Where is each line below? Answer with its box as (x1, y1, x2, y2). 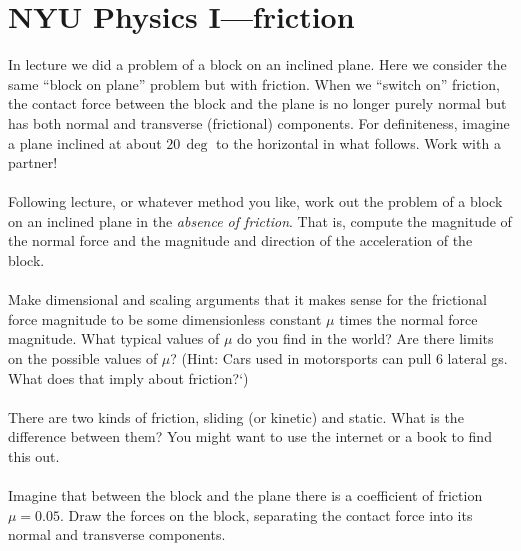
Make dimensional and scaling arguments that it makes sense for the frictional (8, 289, 487, 310)
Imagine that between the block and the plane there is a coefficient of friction (8, 485, 483, 506)
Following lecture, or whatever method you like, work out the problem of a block (8, 191, 503, 212)
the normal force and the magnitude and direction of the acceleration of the (8, 230, 473, 251)
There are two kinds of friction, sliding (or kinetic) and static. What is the (8, 406, 464, 427)
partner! (8, 152, 58, 173)
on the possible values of (8, 348, 158, 369)
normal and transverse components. (8, 524, 226, 545)
